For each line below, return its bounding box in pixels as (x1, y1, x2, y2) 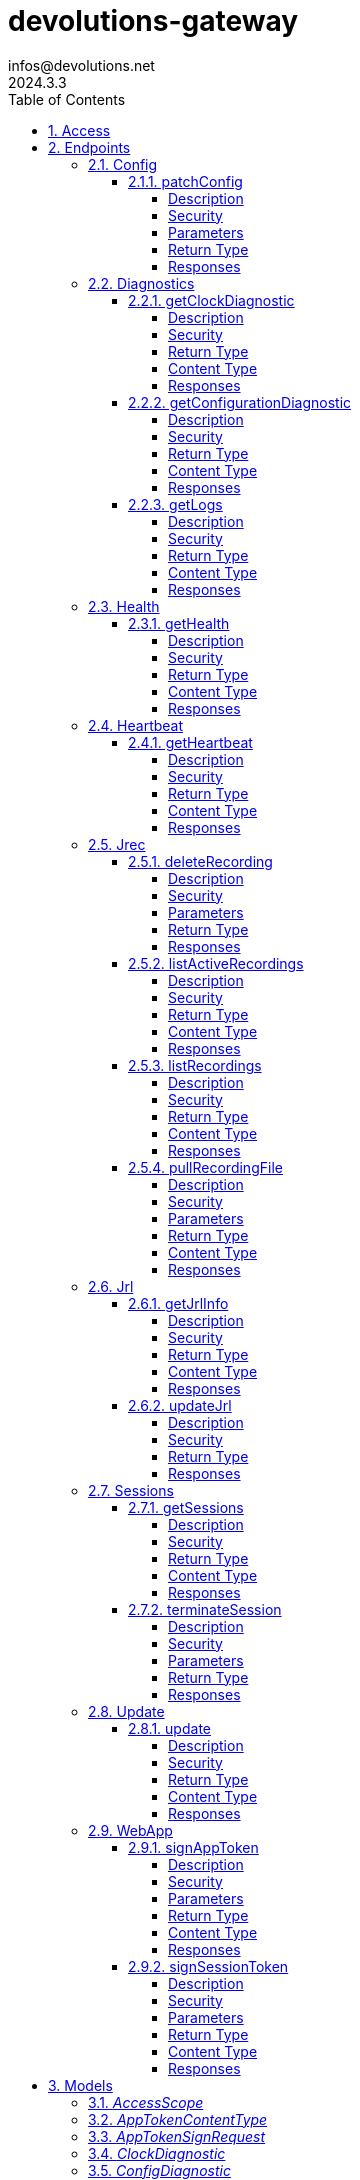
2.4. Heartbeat (88, 716, 184, 734)
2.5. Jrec (88, 835, 146, 853)
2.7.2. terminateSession (128, 1600, 282, 1618)
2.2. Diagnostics (88, 274, 195, 292)
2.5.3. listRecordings (128, 1056, 262, 1074)
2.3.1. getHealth (128, 614, 230, 632)
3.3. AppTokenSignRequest (88, 2127, 266, 2145)
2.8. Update (88, 1702, 165, 1720)
